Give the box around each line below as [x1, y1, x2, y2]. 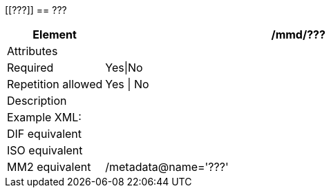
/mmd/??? [271, 28, 326, 41]
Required [7, 61, 54, 74]
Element [32, 28, 77, 41]
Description [7, 94, 67, 108]
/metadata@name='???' [105, 160, 229, 174]
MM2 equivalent [7, 160, 91, 174]
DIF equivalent [7, 127, 82, 141]
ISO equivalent [7, 143, 83, 157]
